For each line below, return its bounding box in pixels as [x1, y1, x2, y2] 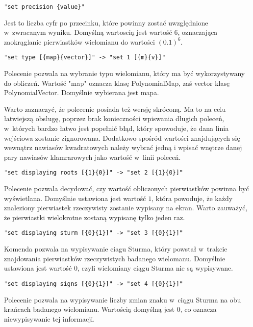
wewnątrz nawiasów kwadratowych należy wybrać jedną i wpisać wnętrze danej [4, 142, 242, 152]
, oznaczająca [177, 27, 218, 37]
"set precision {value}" [4, 3, 85, 10]
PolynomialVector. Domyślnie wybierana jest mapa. [4, 87, 159, 98]
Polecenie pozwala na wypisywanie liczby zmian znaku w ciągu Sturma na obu [4, 294, 241, 304]
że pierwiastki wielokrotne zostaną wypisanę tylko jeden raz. [4, 212, 185, 222]
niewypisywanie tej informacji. [4, 313, 95, 324]
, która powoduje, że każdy [152, 193, 233, 203]
